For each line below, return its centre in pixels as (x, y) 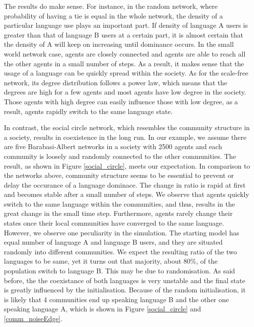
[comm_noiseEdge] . (33, 318)
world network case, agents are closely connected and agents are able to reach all (125, 53)
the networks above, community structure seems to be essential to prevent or (119, 175)
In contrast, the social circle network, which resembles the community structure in (127, 127)
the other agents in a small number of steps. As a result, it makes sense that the (124, 63)
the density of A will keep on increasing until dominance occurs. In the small (119, 44)
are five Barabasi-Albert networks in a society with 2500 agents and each (113, 146)
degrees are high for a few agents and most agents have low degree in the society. (125, 92)
